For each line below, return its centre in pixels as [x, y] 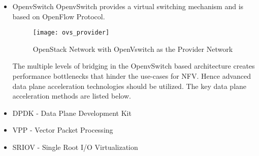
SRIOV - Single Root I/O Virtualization [75, 147]
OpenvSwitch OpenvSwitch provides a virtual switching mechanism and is [128, 6]
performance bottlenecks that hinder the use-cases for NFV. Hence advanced [132, 76]
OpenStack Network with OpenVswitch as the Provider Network [133, 49]
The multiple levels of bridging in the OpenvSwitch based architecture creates [134, 66]
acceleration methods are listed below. [72, 96]
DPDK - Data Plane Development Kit [72, 113]
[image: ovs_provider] [71, 33]
